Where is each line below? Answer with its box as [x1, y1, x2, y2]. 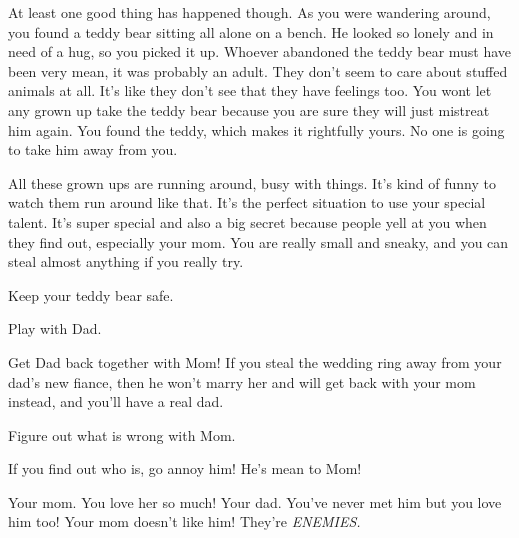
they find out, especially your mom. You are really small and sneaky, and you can [8, 231, 509, 252]
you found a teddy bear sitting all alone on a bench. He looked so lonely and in [8, 21, 494, 42]
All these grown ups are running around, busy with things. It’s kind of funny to [8, 172, 496, 193]
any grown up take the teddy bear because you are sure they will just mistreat [8, 99, 490, 120]
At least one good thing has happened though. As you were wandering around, [8, 2, 491, 22]
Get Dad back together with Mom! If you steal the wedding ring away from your [8, 351, 502, 372]
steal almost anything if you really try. [8, 251, 244, 272]
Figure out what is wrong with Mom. [8, 424, 236, 445]
